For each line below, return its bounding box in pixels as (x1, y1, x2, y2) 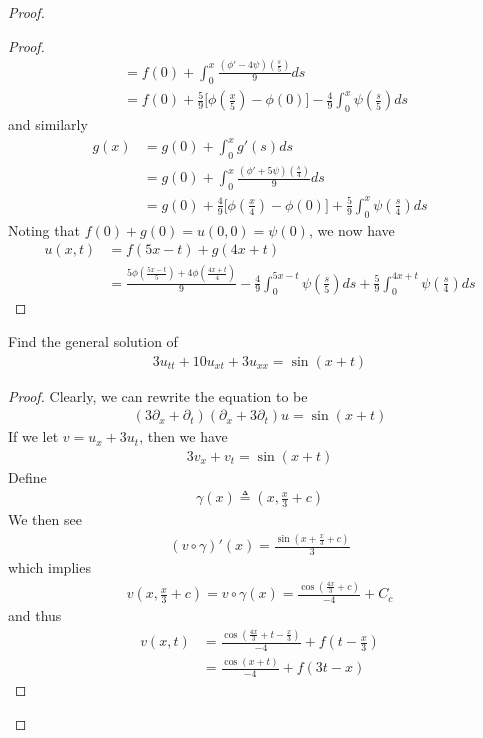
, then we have (139, 426, 228, 447)
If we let (8, 426, 59, 447)
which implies (8, 557, 91, 578)
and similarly (8, 114, 88, 135)
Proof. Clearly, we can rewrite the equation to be (8, 385, 308, 406)
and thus (8, 605, 62, 626)
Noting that (8, 219, 80, 240)
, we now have (308, 219, 395, 240)
